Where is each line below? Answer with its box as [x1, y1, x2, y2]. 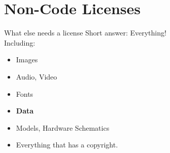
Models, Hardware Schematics [16, 122, 110, 133]
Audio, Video [16, 71, 57, 82]
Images [16, 54, 38, 65]
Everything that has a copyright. [16, 139, 118, 150]
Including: [4, 37, 36, 48]
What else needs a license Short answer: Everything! [4, 27, 166, 38]
